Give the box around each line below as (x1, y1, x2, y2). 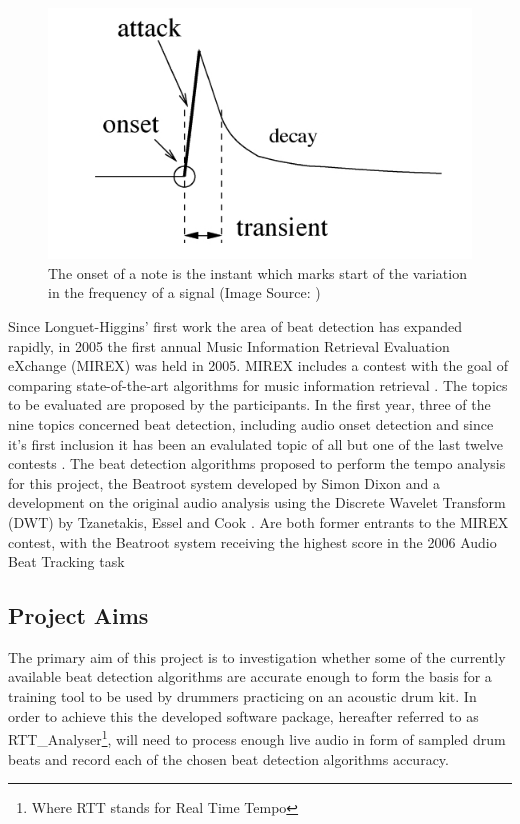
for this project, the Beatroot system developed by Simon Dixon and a (8, 472, 441, 493)
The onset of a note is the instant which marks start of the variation (48, 262, 467, 283)
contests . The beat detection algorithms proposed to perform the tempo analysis (8, 453, 506, 474)
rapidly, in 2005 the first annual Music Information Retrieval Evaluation (8, 335, 450, 356)
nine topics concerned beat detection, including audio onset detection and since (8, 413, 494, 434)
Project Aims (8, 600, 149, 631)
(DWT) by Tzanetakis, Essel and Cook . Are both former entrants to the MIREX (8, 511, 509, 532)
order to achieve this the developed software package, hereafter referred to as (8, 705, 479, 726)
